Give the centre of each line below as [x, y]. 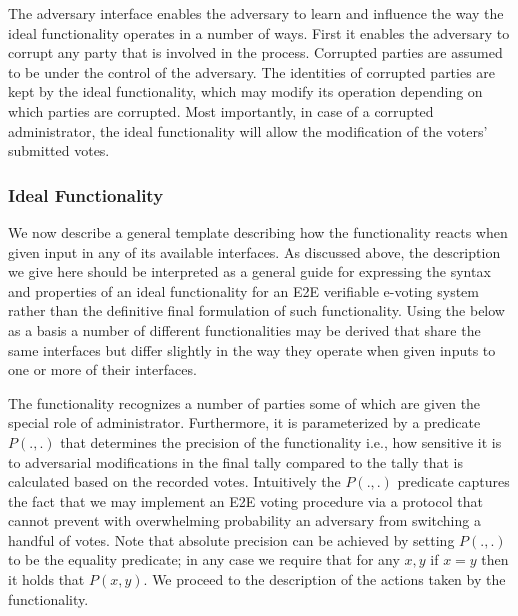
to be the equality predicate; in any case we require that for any [204, 559]
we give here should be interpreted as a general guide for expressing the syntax [249, 271]
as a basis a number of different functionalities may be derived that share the [244, 329]
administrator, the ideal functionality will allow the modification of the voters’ [248, 130]
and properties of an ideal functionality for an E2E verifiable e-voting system [243, 290]
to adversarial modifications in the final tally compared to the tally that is [235, 461]
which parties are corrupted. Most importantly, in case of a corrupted [221, 110]
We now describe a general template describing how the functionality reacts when [258, 231]
